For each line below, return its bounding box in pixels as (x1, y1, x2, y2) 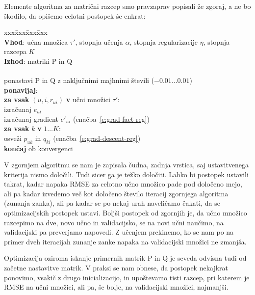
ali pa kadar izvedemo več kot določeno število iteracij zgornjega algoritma (4, 188, 229, 198)
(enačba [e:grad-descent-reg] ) (53, 133, 141, 143)
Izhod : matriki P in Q (4, 55, 73, 66)
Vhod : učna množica (4, 36, 68, 47)
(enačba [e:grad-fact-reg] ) (73, 113, 150, 124)
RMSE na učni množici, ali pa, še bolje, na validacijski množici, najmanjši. (4, 282, 229, 292)
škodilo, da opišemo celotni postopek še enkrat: (4, 10, 146, 21)
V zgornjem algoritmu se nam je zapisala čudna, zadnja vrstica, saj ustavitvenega (4, 160, 249, 170)
